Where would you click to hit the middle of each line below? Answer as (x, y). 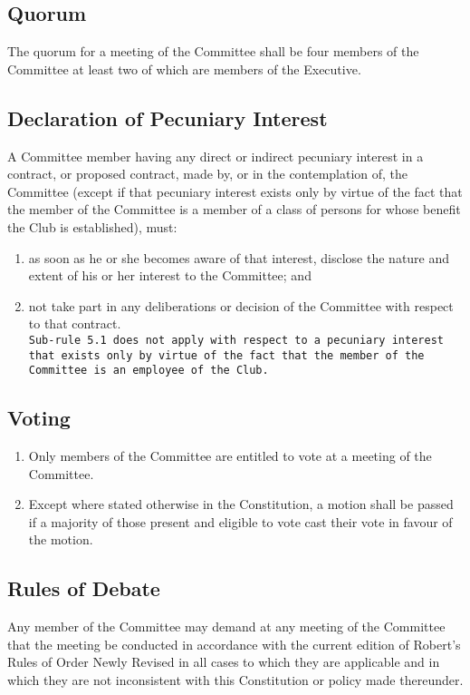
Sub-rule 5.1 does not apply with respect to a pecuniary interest (236, 340)
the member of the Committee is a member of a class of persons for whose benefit (234, 209)
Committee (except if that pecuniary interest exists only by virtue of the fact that (235, 191)
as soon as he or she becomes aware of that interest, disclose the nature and (239, 257)
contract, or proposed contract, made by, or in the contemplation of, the (208, 174)
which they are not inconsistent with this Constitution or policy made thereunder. (235, 680)
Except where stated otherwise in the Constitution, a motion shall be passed (241, 504)
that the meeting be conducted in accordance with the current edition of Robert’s (234, 644)
